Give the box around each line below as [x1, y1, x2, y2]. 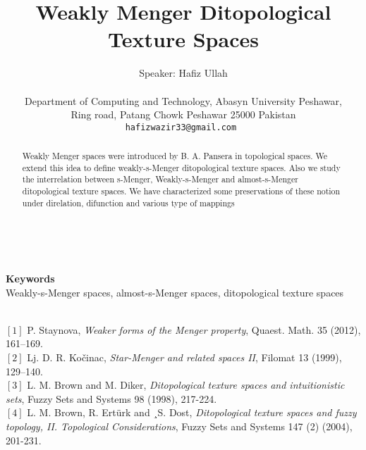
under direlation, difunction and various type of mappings [22, 196, 235, 208]
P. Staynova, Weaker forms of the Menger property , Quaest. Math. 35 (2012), [27, 322, 361, 337]
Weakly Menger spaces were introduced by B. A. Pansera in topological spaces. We [22, 150, 327, 162]
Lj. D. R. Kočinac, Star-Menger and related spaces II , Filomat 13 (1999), [27, 349, 342, 364]
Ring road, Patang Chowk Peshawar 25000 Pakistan [71, 107, 296, 122]
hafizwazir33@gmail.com [125, 122, 237, 132]
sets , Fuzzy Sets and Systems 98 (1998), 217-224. [6, 391, 217, 406]
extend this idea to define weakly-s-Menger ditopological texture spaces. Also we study [22, 161, 341, 173]
